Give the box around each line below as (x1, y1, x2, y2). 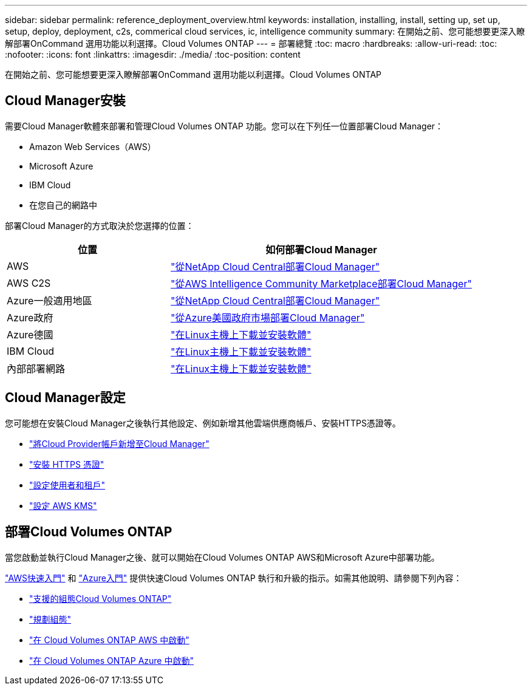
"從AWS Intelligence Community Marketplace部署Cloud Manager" (171, 277, 472, 290)
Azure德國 (7, 328, 53, 341)
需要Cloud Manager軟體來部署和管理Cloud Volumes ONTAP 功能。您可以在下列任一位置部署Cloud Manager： (5, 120, 444, 131)
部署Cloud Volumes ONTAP (5, 524, 172, 540)
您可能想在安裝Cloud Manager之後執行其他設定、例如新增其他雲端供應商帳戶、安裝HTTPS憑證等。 (5, 417, 401, 428)
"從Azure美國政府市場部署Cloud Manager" (171, 311, 365, 324)
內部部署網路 (7, 362, 66, 375)
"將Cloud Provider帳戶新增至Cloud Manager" (29, 438, 210, 449)
